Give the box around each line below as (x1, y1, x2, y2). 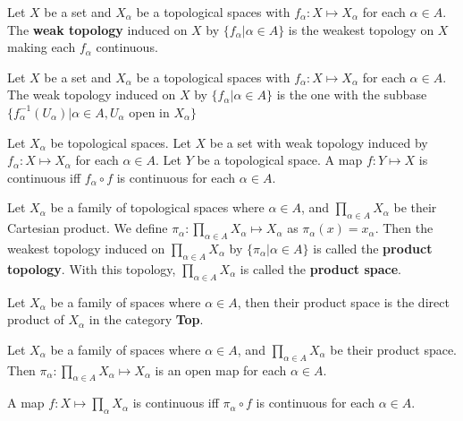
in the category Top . (88, 310, 204, 329)
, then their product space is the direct (237, 292, 450, 311)
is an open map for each (155, 360, 287, 379)
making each (7, 38, 76, 56)
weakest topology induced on (7, 238, 165, 257)
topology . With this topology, (7, 259, 176, 278)
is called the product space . (240, 259, 402, 278)
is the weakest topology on (288, 20, 434, 39)
